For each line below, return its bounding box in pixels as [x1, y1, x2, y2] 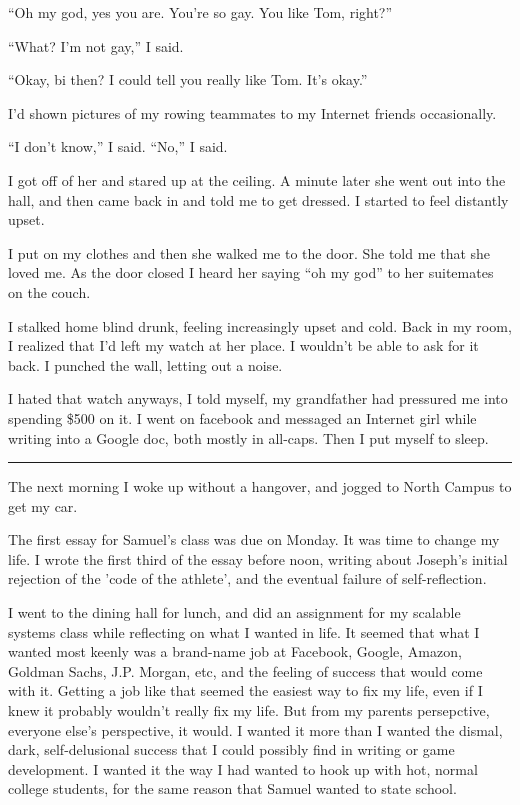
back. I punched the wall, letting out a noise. [8, 354, 283, 375]
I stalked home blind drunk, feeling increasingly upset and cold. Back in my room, [8, 315, 512, 336]
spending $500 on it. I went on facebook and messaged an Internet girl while [8, 407, 477, 428]
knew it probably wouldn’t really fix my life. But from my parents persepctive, [8, 700, 490, 721]
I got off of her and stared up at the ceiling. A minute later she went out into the [8, 169, 506, 190]
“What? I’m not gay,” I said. [8, 35, 184, 56]
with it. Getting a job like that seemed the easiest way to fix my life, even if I [8, 680, 483, 701]
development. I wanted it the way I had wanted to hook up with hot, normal [8, 758, 478, 779]
